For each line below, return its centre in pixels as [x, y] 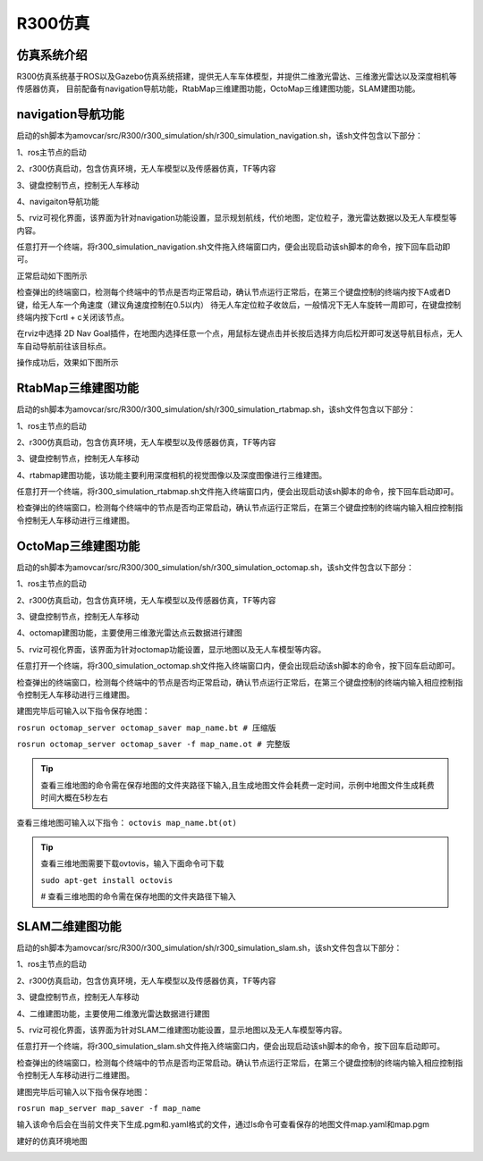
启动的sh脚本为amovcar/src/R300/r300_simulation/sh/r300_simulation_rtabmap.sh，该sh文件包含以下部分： [216, 409]
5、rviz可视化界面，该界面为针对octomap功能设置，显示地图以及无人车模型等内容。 [171, 649]
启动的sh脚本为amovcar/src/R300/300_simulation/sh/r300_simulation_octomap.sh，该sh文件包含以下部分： [216, 567]
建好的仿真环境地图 [52, 1140]
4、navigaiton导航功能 [58, 201]
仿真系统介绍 [52, 55]
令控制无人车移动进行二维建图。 [75, 1075]
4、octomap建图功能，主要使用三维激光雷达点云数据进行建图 [129, 633]
